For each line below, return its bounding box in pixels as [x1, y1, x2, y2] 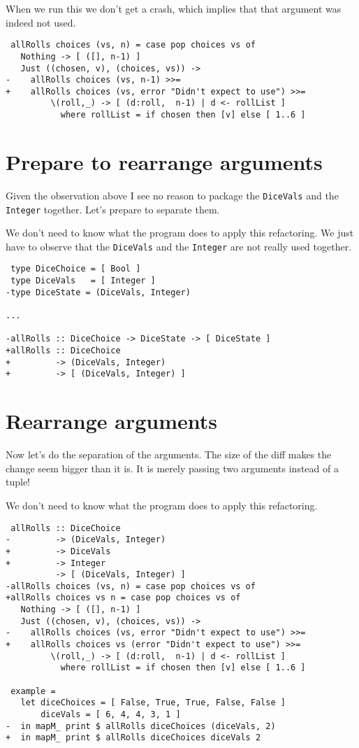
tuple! [6, 474, 31, 489]
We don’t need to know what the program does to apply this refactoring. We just [6, 225, 354, 240]
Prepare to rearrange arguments [6, 147, 323, 176]
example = [10, 686, 56, 696]
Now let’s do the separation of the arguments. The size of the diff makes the [6, 447, 332, 462]
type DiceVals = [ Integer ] [10, 276, 156, 286]
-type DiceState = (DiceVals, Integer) [6, 287, 191, 297]
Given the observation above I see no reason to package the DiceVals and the [6, 188, 339, 202]
